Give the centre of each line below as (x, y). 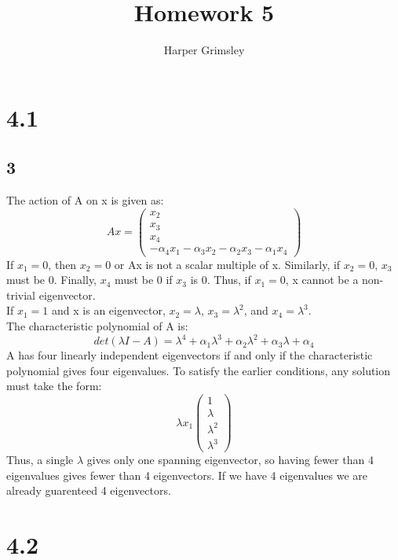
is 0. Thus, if (221, 280)
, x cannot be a (322, 280)
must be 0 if (144, 280)
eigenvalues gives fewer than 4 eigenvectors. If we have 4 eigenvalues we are (187, 475)
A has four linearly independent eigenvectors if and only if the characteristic (190, 355)
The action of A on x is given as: (85, 200)
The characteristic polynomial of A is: (97, 326)
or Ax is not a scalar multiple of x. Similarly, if (227, 264)
